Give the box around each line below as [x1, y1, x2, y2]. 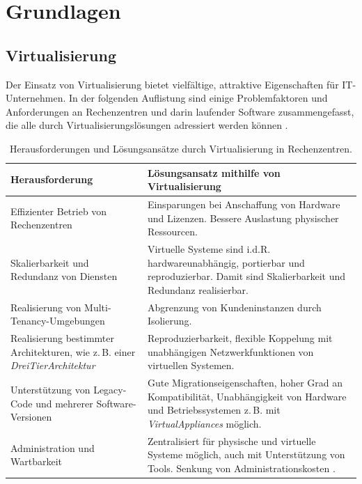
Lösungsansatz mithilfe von [147, 165, 281, 180]
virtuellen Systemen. [147, 358, 235, 373]
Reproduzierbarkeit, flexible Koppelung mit [147, 331, 333, 345]
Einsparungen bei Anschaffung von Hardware [147, 196, 340, 211]
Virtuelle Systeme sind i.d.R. [147, 242, 271, 256]
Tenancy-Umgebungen [10, 313, 105, 328]
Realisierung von [10, 299, 81, 314]
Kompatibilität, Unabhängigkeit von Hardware [147, 389, 347, 403]
